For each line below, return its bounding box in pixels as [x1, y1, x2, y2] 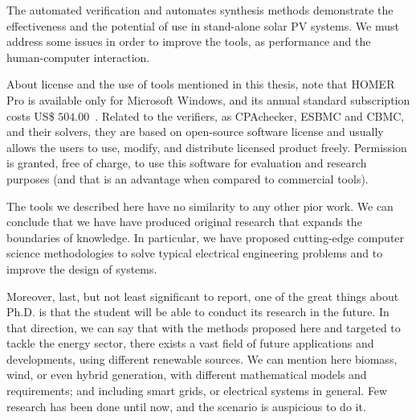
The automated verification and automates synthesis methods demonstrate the [6, 2, 394, 18]
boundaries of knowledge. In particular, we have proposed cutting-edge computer [6, 229, 405, 245]
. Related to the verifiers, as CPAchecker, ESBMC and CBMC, [95, 107, 405, 124]
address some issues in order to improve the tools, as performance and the [6, 33, 371, 50]
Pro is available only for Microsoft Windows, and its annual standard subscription [6, 91, 410, 108]
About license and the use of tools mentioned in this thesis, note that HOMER [6, 76, 395, 93]
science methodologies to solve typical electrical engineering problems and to [6, 245, 383, 261]
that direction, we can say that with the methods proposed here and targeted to [6, 319, 401, 336]
